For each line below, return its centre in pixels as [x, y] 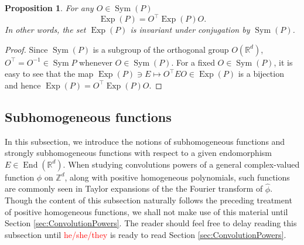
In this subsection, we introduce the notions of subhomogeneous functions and [145, 141]
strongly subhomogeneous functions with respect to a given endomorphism [138, 153]
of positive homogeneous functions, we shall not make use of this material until [146, 211]
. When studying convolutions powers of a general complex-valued [181, 164]
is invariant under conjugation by [190, 30]
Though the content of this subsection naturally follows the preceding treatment [148, 200]
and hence [23, 85]
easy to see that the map [49, 74]
